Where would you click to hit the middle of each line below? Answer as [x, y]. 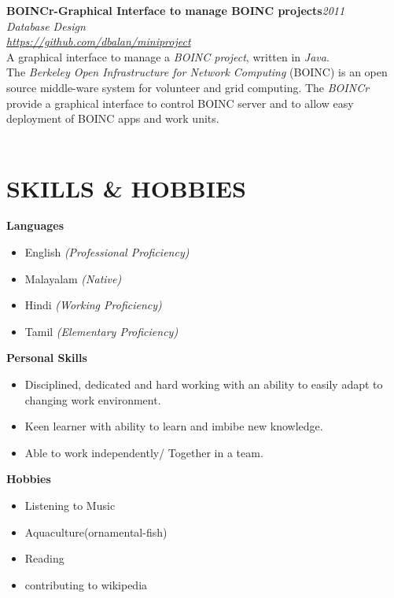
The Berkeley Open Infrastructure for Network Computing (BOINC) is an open [197, 72]
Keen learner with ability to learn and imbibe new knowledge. [174, 426]
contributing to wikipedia [86, 584]
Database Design [46, 26]
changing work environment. [93, 399]
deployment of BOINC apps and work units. [113, 118]
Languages [35, 225]
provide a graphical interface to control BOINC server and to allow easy [180, 103]
